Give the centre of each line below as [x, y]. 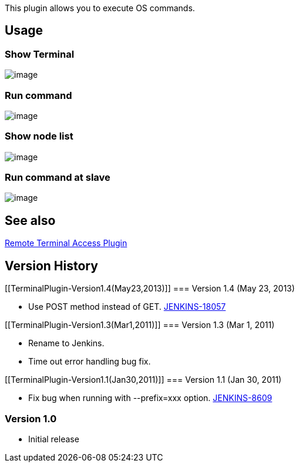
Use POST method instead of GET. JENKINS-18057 [127, 307]
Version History [51, 266]
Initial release [54, 439]
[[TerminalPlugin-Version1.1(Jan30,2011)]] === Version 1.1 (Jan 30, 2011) [143, 380]
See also [30, 220]
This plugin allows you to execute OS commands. [100, 8]
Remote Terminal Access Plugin [66, 243]
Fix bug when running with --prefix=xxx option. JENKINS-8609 [150, 398]
